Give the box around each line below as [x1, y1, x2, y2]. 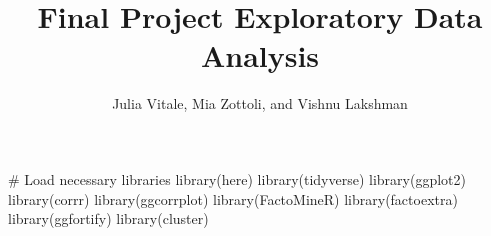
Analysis [200, 35, 320, 76]
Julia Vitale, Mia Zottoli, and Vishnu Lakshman [112, 93, 408, 114]
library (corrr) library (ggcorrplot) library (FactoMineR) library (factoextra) [8, 188, 458, 209]
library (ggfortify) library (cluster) [8, 208, 209, 229]
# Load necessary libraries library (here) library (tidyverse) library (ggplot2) [8, 168, 466, 189]
